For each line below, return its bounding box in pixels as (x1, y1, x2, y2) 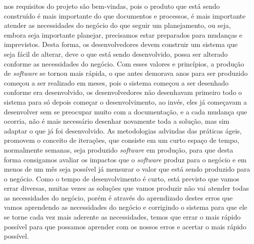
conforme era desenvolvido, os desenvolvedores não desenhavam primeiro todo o (4, 87, 242, 97)
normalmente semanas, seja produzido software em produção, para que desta (4, 144, 233, 155)
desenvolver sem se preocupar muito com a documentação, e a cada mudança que (4, 106, 247, 116)
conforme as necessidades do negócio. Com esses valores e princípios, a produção (4, 58, 244, 68)
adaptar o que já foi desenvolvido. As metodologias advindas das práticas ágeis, (4, 125, 242, 135)
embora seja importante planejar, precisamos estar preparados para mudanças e (4, 29, 243, 40)
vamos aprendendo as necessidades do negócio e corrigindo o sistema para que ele (4, 202, 248, 212)
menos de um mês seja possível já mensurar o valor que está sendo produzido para (4, 164, 250, 174)
